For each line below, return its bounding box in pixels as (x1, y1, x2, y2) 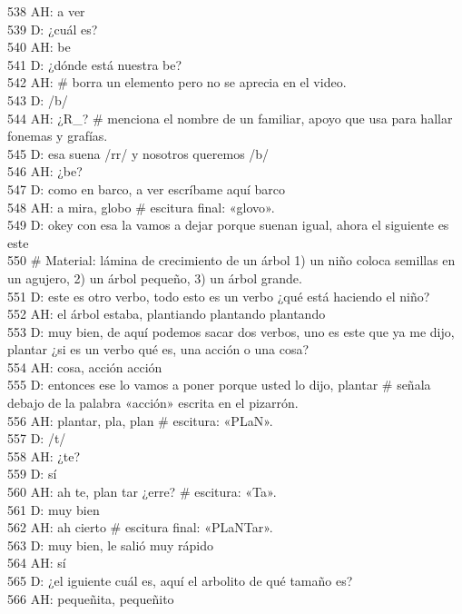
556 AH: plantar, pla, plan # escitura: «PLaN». (7, 411, 273, 430)
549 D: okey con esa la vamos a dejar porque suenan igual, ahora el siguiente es (7, 215, 449, 234)
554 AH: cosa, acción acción (7, 357, 162, 376)
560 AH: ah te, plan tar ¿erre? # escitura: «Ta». (7, 482, 277, 501)
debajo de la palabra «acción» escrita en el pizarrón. (7, 393, 299, 412)
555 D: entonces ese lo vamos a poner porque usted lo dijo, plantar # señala (7, 375, 431, 394)
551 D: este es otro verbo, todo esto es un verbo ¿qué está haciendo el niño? (7, 286, 430, 305)
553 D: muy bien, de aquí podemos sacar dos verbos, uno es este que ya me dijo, (7, 322, 455, 341)
